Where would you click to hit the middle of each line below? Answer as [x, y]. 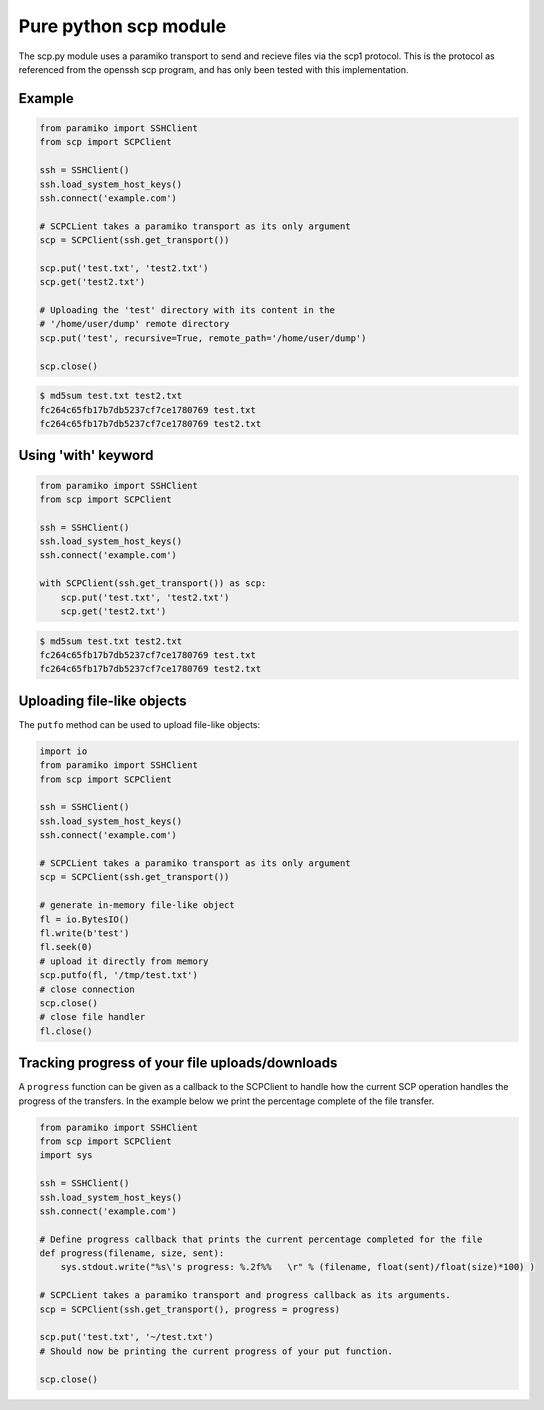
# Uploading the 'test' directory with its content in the [187, 310]
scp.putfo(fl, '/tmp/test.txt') [119, 975]
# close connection [87, 989]
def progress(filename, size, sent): [132, 1253]
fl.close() [66, 1031]
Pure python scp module [122, 26]
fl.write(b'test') [84, 933]
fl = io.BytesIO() [84, 919]
